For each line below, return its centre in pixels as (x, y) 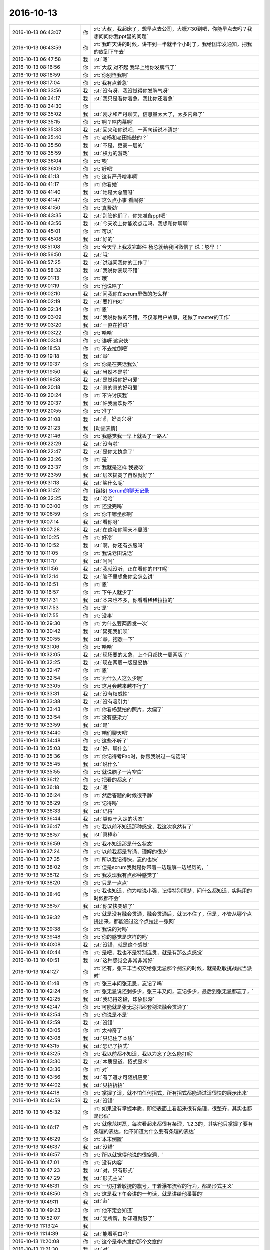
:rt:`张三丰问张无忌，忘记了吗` (129, 983)
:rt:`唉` (101, 161)
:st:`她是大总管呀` (114, 192)
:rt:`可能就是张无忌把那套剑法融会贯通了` (141, 1007)
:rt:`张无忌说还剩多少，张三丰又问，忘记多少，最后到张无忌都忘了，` (174, 991)
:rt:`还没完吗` (109, 506)
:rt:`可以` (104, 231)
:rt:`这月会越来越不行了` (121, 686)
